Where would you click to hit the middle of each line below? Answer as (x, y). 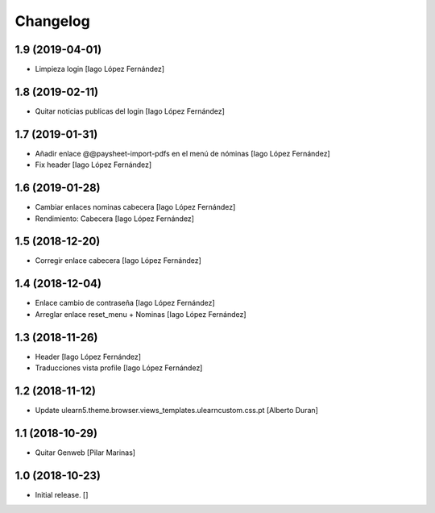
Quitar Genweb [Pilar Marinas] (85, 453)
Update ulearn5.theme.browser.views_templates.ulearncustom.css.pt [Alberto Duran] (176, 410)
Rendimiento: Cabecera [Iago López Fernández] (115, 219)
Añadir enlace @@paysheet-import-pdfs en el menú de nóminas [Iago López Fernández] (182, 153)
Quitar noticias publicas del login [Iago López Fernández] (130, 111)
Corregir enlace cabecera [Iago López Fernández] (118, 261)
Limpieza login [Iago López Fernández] (100, 69)
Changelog (52, 21)
